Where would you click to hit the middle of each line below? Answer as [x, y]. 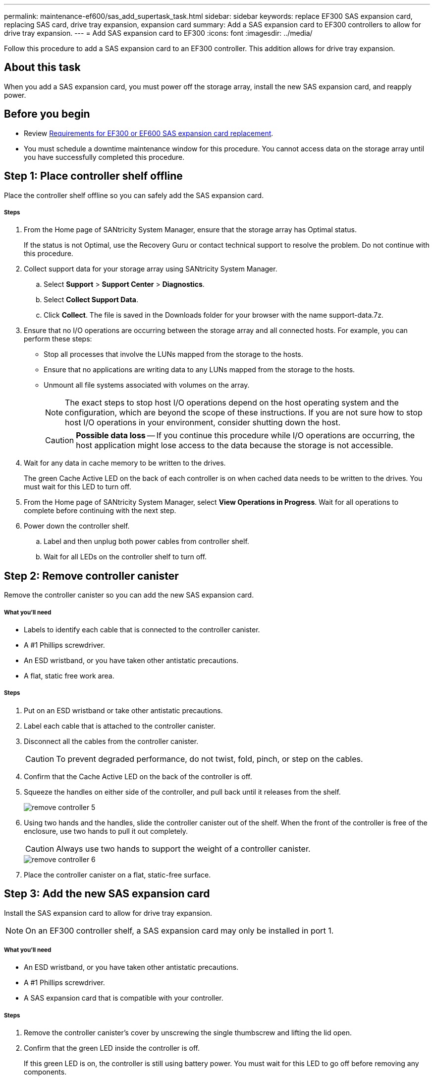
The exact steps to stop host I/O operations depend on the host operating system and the [232, 403]
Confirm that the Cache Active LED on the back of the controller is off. [138, 776]
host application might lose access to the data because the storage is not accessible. [235, 445]
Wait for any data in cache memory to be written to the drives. [125, 463]
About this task [42, 67]
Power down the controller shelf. [77, 526]
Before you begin [47, 114]
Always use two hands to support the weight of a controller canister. [183, 848]
